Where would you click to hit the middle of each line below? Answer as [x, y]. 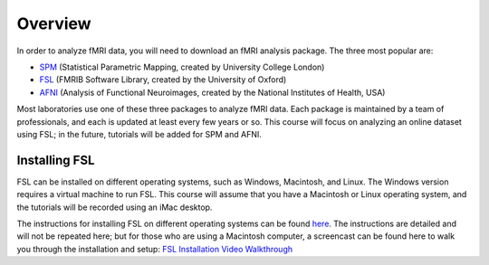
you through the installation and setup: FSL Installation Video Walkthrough [155, 249]
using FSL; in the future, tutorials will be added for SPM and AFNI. [139, 134]
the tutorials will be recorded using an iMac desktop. [115, 207]
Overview [54, 24]
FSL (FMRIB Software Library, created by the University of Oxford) [163, 80]
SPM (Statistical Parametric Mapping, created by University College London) [182, 67]
